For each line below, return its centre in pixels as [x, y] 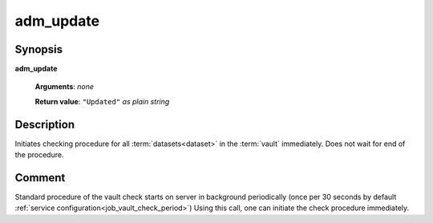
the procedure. [39, 155]
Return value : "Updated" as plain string [102, 101]
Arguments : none [65, 87]
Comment [40, 178]
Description [45, 124]
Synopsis [39, 49]
